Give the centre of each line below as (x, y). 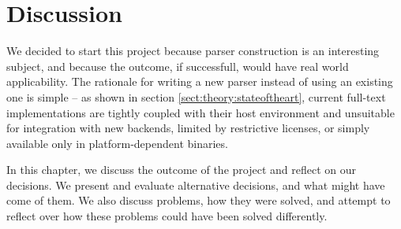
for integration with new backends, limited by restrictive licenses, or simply (188, 128)
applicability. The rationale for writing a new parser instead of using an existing (200, 81)
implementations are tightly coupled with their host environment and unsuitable (200, 112)
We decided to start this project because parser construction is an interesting (193, 51)
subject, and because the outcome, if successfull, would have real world (178, 66)
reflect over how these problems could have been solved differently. (167, 216)
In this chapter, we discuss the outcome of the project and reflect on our (181, 170)
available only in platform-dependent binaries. (117, 143)
